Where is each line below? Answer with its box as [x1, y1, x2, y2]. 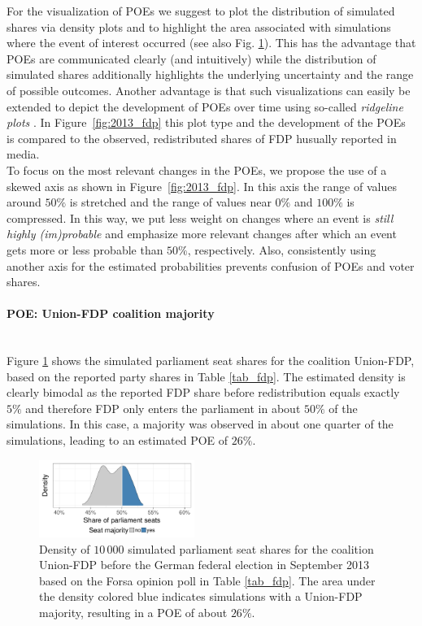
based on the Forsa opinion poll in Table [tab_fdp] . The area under [39, 572, 376, 589]
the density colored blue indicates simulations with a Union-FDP [39, 588, 363, 605]
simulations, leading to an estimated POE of [7, 432, 228, 449]
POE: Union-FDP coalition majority [7, 305, 215, 322]
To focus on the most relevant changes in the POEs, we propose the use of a [7, 161, 387, 178]
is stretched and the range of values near [69, 193, 272, 211]
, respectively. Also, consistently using [187, 241, 376, 258]
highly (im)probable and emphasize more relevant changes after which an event [7, 225, 397, 242]
